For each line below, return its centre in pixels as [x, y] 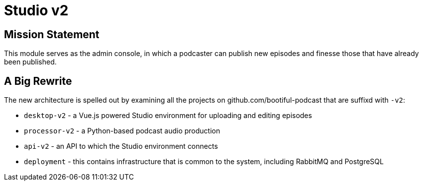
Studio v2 [36, 10]
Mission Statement [52, 34]
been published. [30, 62]
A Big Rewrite [38, 81]
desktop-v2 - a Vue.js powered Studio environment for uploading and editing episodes [168, 116]
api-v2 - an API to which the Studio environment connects [121, 146]
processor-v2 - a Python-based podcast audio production [122, 131]
